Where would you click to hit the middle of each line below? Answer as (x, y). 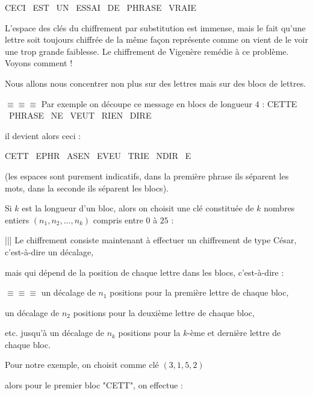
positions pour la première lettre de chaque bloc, (199, 292)
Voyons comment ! (39, 63)
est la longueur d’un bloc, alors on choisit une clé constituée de (138, 208)
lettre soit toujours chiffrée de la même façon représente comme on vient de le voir (156, 39)
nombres (279, 208)
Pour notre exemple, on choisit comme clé (82, 365)
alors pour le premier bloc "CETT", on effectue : (94, 385)
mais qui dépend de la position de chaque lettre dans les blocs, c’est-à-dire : (144, 272)
